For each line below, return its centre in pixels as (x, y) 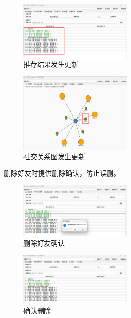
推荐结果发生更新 (51, 64)
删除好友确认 (44, 243)
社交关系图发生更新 (54, 157)
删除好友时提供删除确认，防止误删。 (62, 173)
